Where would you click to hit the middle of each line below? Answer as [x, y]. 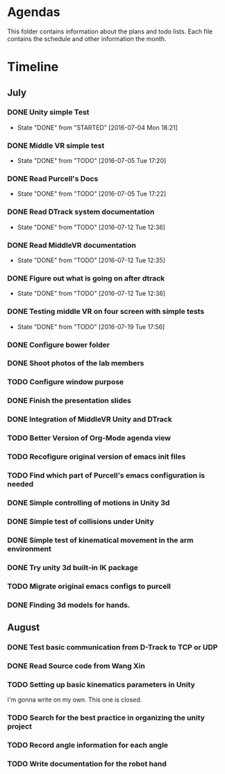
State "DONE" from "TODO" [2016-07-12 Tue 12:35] [91, 260]
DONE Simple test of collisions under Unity [81, 521]
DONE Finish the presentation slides [69, 401]
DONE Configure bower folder [58, 345]
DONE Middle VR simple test [56, 145]
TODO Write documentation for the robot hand [87, 764]
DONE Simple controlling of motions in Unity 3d [89, 503]
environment [30, 548]
